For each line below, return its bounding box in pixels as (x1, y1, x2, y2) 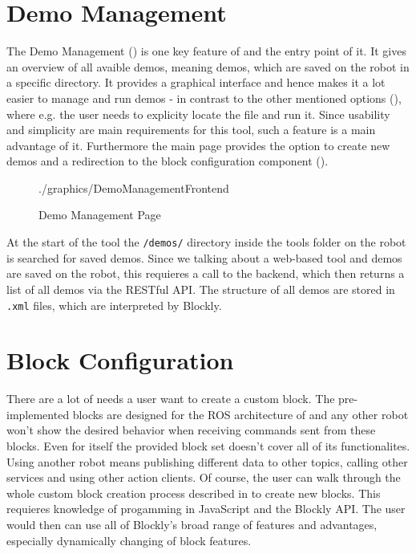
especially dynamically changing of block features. (6, 532, 252, 548)
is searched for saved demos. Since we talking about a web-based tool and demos (6, 249, 402, 266)
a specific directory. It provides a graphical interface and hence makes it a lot (6, 74, 386, 91)
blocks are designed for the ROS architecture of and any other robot (72, 405, 409, 422)
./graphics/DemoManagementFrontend (38, 179, 229, 196)
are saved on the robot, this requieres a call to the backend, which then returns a (6, 265, 405, 282)
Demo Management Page (38, 206, 161, 223)
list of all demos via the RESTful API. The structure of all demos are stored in (6, 280, 395, 297)
